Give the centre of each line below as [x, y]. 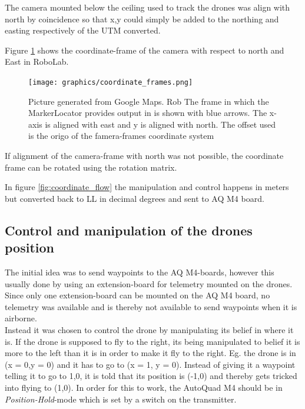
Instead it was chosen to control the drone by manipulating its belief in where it [149, 329]
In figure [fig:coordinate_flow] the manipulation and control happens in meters [147, 187]
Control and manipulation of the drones [129, 230]
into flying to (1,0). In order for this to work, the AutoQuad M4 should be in [144, 387]
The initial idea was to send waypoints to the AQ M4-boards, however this [140, 272]
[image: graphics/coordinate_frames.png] [111, 82]
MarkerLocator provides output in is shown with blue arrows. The [148, 113]
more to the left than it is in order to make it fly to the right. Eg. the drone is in [150, 353]
